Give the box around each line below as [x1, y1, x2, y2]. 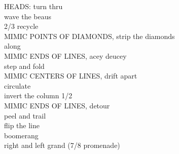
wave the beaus [4, 11, 52, 21]
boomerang [4, 130, 39, 140]
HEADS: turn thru [4, 1, 63, 11]
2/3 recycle [4, 21, 39, 31]
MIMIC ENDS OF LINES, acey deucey [4, 50, 127, 61]
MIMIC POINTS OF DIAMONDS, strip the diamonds [4, 30, 175, 41]
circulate [4, 80, 31, 91]
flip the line [4, 120, 40, 131]
